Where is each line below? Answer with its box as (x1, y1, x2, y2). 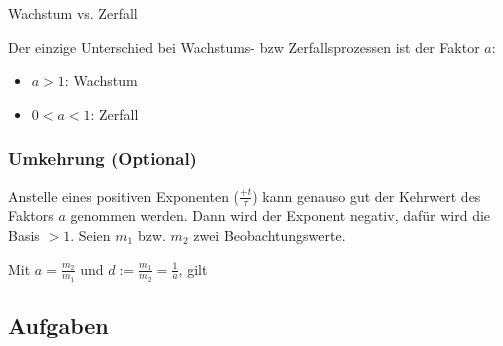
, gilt (178, 258, 208, 279)
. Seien (70, 225, 111, 246)
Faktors (8, 205, 54, 226)
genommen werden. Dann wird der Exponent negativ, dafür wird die (70, 205, 491, 226)
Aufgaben (8, 310, 109, 341)
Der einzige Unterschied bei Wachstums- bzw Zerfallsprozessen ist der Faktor (8, 36, 480, 57)
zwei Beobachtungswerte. (193, 225, 346, 246)
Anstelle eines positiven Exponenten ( (8, 185, 240, 206)
